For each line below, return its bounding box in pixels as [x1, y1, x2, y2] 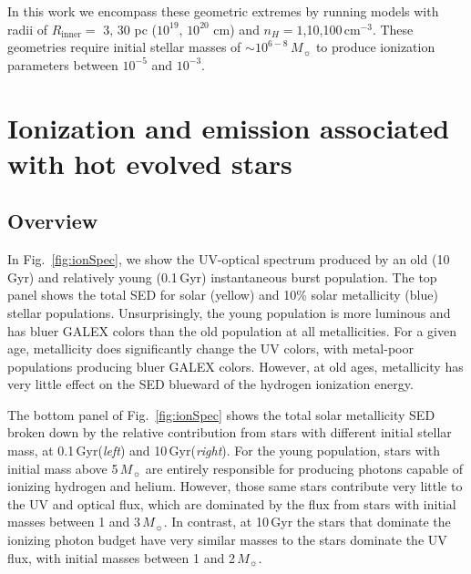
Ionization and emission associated [7, 108, 450, 146]
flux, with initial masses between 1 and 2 [7, 548, 235, 567]
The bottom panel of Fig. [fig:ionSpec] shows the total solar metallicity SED [7, 405, 435, 424]
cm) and [213, 19, 260, 38]
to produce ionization [315, 37, 435, 56]
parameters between [7, 55, 118, 74]
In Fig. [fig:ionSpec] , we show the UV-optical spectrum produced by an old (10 [7, 250, 450, 269]
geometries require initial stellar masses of [7, 37, 241, 56]
